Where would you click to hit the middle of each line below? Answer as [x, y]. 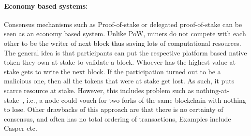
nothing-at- [213, 90]
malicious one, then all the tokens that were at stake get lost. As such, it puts [119, 81]
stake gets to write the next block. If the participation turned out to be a [112, 71]
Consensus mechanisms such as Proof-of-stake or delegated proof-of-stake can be [123, 24]
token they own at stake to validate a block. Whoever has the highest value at [120, 62]
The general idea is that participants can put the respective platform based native [125, 52]
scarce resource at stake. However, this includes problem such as [99, 90]
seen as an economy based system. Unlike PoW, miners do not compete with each [125, 34]
